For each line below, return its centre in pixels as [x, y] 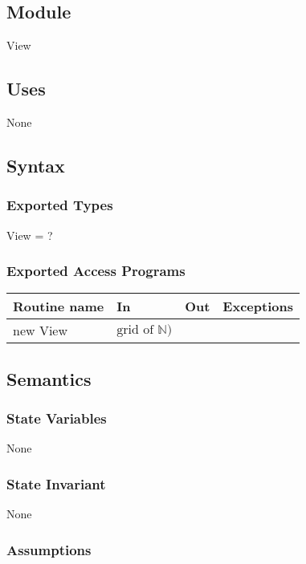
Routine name [59, 306]
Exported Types [60, 205]
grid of [135, 329]
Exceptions [258, 306]
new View [40, 331]
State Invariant [56, 483]
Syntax [36, 165]
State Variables [57, 418]
